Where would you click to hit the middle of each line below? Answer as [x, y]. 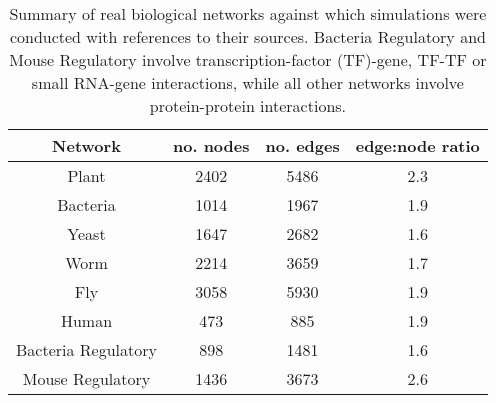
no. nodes [211, 145]
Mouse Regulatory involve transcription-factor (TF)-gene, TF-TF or [248, 59]
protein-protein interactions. [248, 105]
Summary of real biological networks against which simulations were [248, 13]
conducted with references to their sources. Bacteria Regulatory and [247, 36]
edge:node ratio [417, 145]
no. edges [302, 145]
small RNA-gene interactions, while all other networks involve [247, 82]
